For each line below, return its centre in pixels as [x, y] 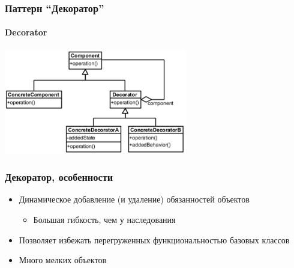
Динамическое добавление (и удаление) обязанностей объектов [134, 199]
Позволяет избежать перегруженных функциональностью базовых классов [154, 239]
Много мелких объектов [63, 260]
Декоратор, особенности [59, 177]
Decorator [26, 32]
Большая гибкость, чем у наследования [104, 219]
